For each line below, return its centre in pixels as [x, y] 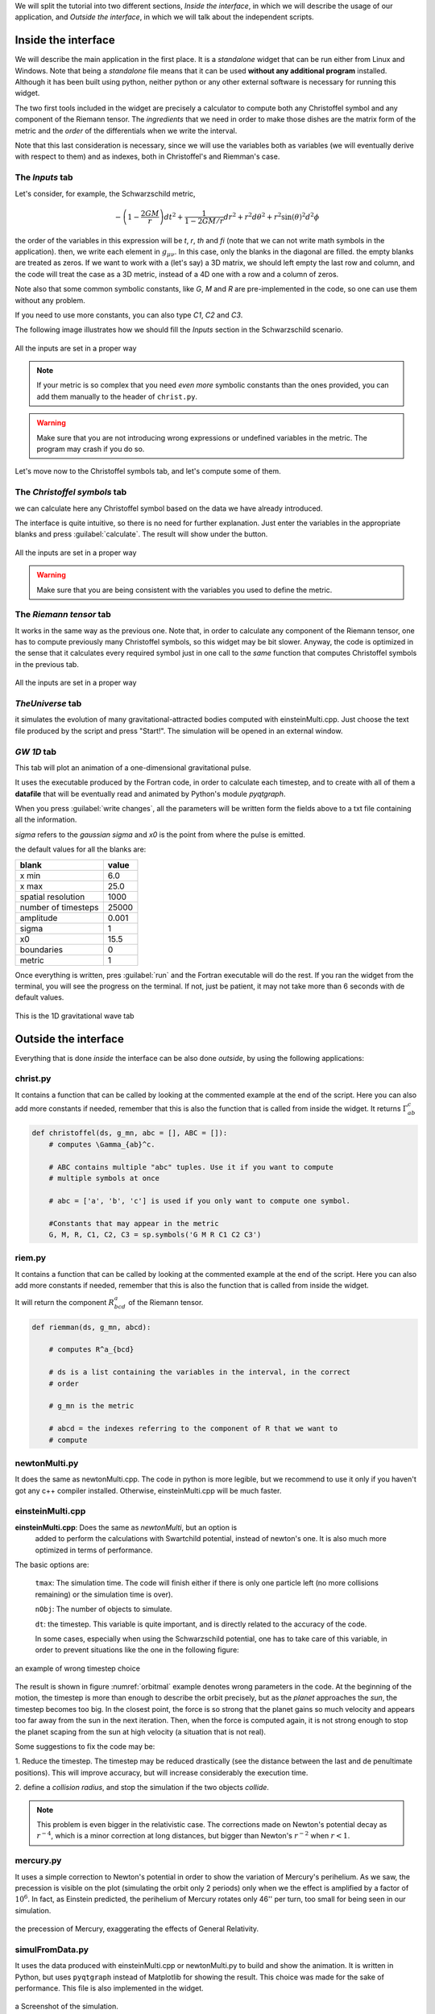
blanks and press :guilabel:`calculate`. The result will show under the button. [141, 534]
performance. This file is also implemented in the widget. [110, 1988]
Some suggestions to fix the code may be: [85, 1747]
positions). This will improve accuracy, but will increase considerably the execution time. [162, 1772]
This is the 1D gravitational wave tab [75, 1016]
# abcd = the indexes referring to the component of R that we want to [193, 1429]
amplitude [39, 918]
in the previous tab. [47, 664]
